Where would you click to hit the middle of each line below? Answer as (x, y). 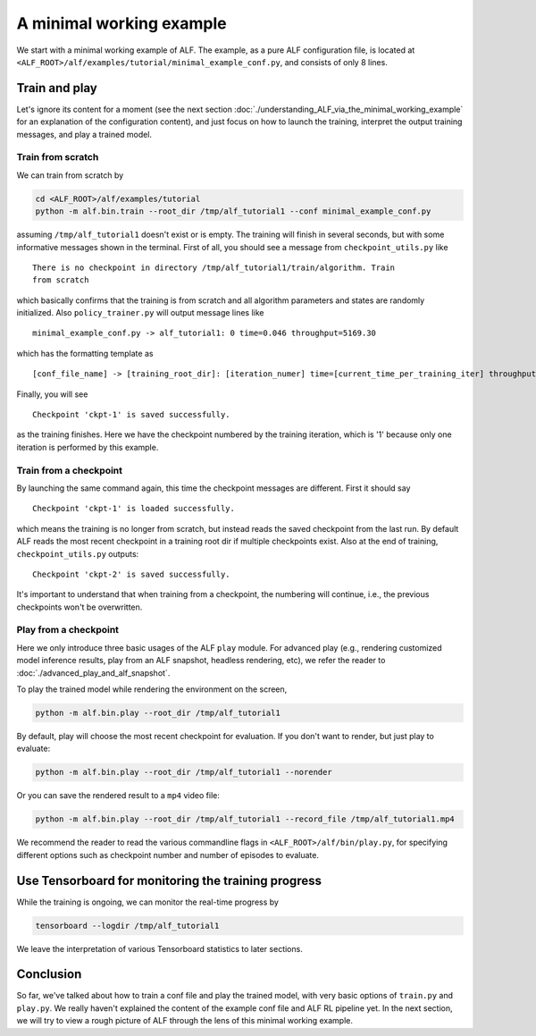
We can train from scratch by (70, 175)
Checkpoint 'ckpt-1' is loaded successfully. (134, 509)
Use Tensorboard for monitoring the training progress (169, 880)
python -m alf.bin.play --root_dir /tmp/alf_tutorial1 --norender (184, 772)
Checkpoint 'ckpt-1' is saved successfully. (132, 415)
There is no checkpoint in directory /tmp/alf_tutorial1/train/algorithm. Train (214, 267)
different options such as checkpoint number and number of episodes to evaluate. (167, 855)
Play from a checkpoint (68, 630)
